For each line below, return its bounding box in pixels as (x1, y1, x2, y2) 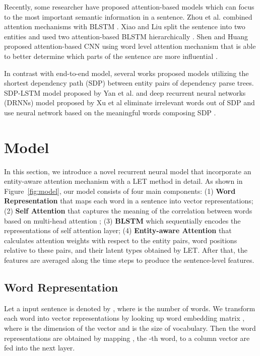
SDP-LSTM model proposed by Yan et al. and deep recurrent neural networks (4, 87, 246, 98)
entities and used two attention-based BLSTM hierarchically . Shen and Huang (4, 31, 248, 41)
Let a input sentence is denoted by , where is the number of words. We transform (4, 303, 255, 313)
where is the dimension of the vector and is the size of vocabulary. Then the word (4, 322, 256, 333)
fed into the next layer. (4, 342, 75, 353)
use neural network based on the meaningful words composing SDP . (4, 107, 216, 117)
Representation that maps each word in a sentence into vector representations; (4, 195, 253, 206)
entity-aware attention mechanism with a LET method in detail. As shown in (4, 176, 243, 186)
